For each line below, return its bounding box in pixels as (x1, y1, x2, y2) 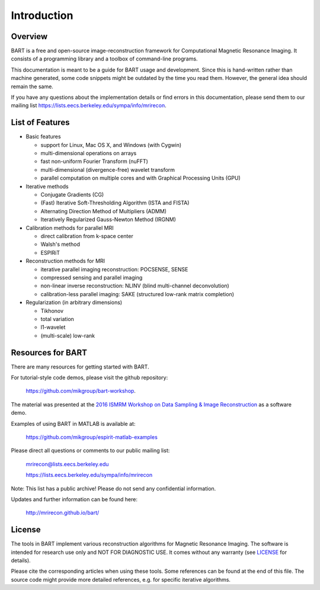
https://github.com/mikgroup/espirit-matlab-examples (25, 433, 158, 441)
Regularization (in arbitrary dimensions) (25, 299, 123, 306)
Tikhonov (40, 307, 64, 314)
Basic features (25, 133, 62, 140)
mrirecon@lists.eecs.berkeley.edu (25, 460, 109, 467)
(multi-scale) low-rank (40, 332, 95, 339)
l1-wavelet (40, 323, 66, 331)
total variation (40, 315, 74, 322)
